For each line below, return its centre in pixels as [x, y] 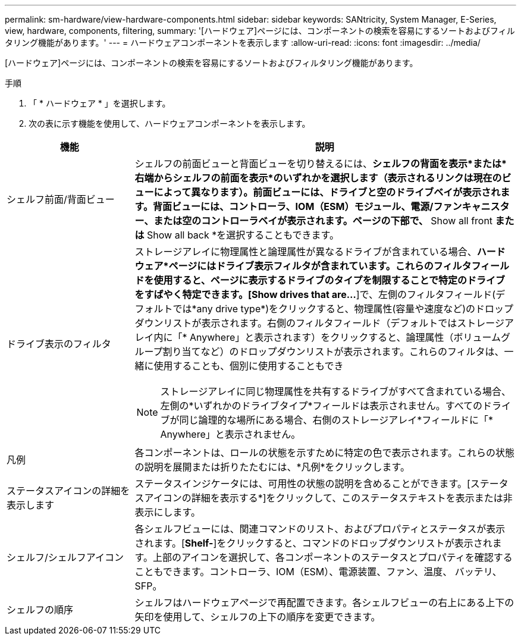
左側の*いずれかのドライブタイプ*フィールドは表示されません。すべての [321, 406]
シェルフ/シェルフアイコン [65, 557]
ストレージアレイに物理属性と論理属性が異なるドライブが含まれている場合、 [306, 252]
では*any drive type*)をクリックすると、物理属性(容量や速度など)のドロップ [343, 309]
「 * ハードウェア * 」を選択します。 [100, 103]
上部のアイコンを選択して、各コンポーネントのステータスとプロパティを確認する [332, 557]
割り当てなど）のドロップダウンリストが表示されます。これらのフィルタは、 [333, 352]
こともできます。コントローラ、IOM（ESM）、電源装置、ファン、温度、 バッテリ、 [318, 572]
